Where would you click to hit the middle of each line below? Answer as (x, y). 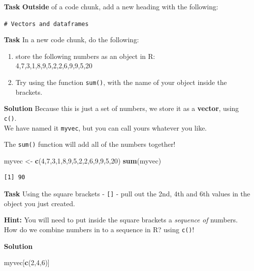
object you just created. (40, 203)
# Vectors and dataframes (46, 24)
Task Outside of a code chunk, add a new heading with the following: (111, 6)
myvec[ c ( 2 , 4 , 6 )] (27, 262)
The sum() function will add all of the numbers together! (90, 144)
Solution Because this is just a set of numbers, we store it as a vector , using (122, 108)
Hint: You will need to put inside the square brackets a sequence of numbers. (121, 220)
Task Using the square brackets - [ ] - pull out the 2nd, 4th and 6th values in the (127, 194)
